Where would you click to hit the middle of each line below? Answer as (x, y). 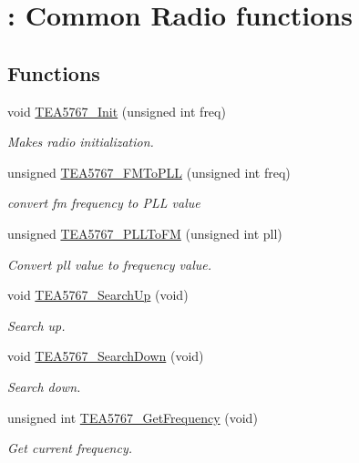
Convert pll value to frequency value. (110, 264)
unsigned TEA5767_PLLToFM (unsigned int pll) (145, 233)
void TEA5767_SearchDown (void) (106, 356)
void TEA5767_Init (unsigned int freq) (117, 111)
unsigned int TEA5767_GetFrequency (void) (133, 417)
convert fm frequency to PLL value (104, 203)
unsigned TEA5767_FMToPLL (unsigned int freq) (149, 172)
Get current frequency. (70, 448)
